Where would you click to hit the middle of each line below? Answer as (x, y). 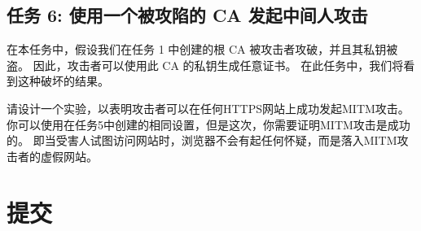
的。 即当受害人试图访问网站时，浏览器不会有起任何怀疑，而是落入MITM (202, 140)
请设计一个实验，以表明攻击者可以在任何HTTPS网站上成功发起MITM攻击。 (208, 108)
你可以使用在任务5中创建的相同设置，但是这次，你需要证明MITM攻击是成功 (208, 124)
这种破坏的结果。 (63, 81)
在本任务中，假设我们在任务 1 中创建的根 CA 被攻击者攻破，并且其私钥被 (202, 49)
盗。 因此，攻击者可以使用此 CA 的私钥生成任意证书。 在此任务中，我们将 (205, 65)
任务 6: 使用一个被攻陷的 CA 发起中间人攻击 (187, 15)
